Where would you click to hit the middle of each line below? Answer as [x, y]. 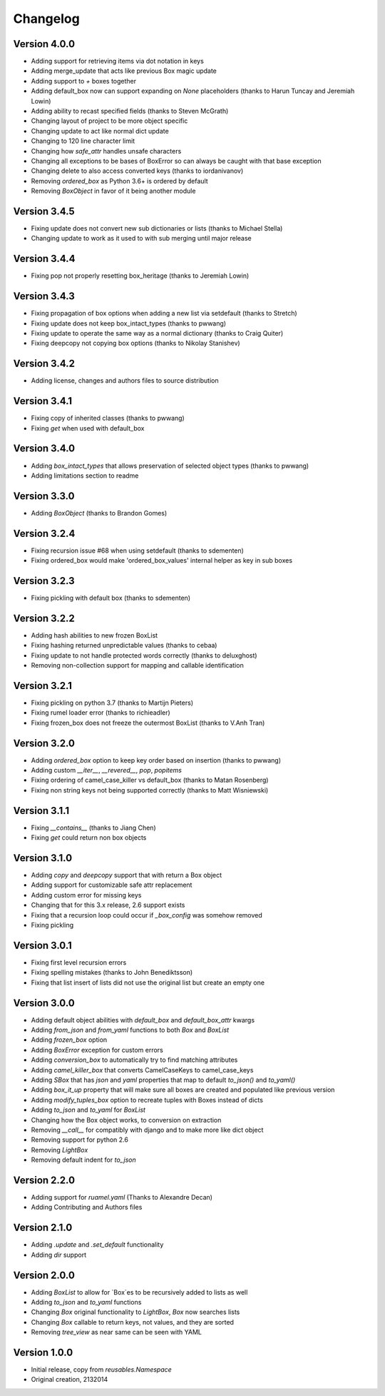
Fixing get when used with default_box [88, 428]
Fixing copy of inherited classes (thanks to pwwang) [108, 418]
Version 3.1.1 [41, 810]
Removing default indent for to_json [83, 1160]
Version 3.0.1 [43, 945]
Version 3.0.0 [44, 1003]
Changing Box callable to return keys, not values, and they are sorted [133, 1322]
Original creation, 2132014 [70, 1380]
